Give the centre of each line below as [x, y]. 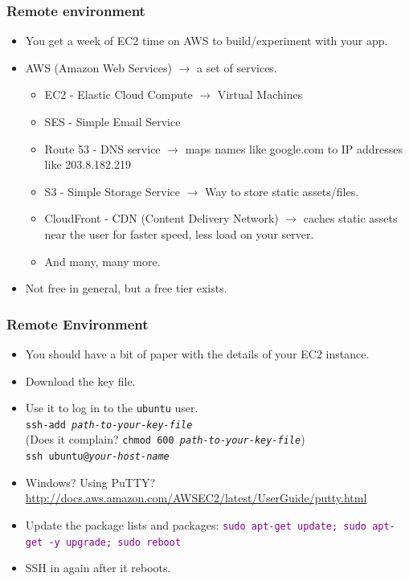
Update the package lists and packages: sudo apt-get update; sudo [196, 524]
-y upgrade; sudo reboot [115, 542]
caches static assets [350, 218]
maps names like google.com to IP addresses [294, 148]
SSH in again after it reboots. [98, 568]
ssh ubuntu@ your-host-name [97, 457]
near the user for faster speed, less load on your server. [179, 233]
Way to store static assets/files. [282, 191]
